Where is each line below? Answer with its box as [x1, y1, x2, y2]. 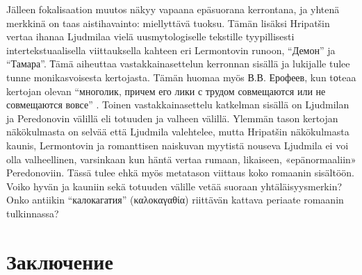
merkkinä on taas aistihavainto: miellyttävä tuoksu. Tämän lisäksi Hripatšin [6, 15, 330, 30]
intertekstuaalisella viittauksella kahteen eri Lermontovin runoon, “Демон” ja [6, 42, 336, 57]
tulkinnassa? [6, 206, 59, 220]
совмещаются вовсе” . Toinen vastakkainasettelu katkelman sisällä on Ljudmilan [6, 97, 349, 112]
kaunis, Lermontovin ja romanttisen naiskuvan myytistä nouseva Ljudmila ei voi [6, 137, 349, 152]
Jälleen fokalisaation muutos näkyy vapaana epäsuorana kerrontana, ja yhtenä [6, 2, 340, 16]
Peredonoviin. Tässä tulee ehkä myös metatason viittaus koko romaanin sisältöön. [6, 165, 355, 180]
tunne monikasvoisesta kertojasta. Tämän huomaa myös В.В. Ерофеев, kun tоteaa [6, 69, 356, 84]
